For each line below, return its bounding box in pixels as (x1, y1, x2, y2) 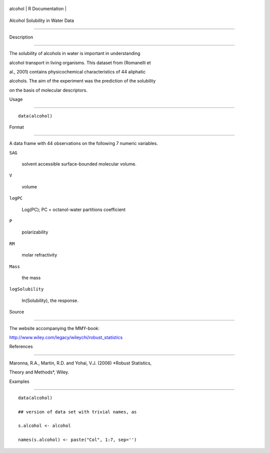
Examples (9, 378, 29, 384)
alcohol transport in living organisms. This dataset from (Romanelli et (9, 59, 151, 65)
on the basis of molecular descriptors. (9, 87, 87, 93)
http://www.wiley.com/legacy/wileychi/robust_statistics (9, 334, 123, 340)
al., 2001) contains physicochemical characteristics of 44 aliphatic (9, 68, 146, 74)
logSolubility (9, 286, 44, 292)
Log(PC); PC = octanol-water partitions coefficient (21, 206, 126, 212)
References (9, 343, 33, 349)
